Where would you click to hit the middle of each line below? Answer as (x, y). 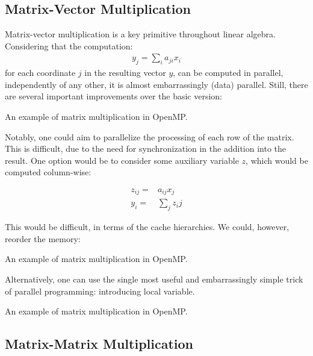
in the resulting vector (125, 73)
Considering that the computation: (69, 45)
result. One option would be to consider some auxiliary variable (122, 160)
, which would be (277, 160)
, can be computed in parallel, (228, 73)
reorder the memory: (43, 238)
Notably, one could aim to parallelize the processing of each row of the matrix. (150, 136)
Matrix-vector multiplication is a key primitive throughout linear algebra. (140, 34)
